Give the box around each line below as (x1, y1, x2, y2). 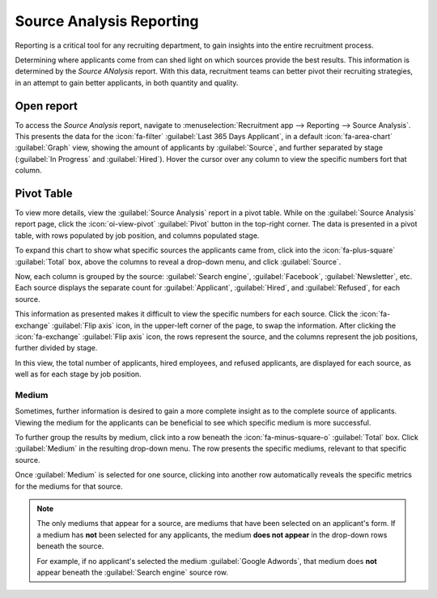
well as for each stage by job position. (15, 369, 142, 380)
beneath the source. (36, 541, 104, 551)
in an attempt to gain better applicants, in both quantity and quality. (15, 78, 239, 87)
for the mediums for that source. (15, 481, 123, 491)
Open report (15, 99, 78, 112)
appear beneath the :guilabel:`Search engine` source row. (36, 567, 229, 577)
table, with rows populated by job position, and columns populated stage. (15, 231, 260, 240)
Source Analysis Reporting (15, 12, 199, 30)
